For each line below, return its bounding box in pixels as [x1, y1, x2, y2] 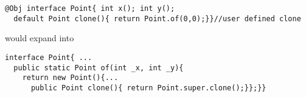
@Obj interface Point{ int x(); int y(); [5, 4, 175, 13]
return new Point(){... [22, 73, 119, 82]
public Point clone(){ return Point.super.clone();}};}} [30, 83, 266, 92]
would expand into [5, 32, 74, 44]
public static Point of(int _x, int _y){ [13, 63, 184, 72]
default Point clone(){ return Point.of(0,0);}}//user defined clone [13, 14, 301, 23]
